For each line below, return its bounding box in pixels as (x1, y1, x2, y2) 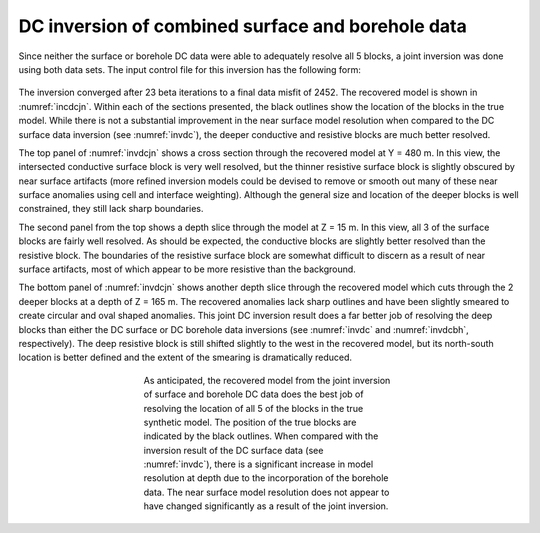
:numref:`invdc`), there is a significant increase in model (143, 458, 374, 470)
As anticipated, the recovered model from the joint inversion (143, 374, 391, 386)
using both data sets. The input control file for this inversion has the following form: (18, 63, 362, 75)
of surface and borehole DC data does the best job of (143, 388, 364, 400)
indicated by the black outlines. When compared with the (143, 430, 379, 442)
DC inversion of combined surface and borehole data (18, 15, 467, 37)
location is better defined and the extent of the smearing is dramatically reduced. (18, 351, 353, 364)
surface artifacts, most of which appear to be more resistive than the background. (18, 263, 357, 275)
